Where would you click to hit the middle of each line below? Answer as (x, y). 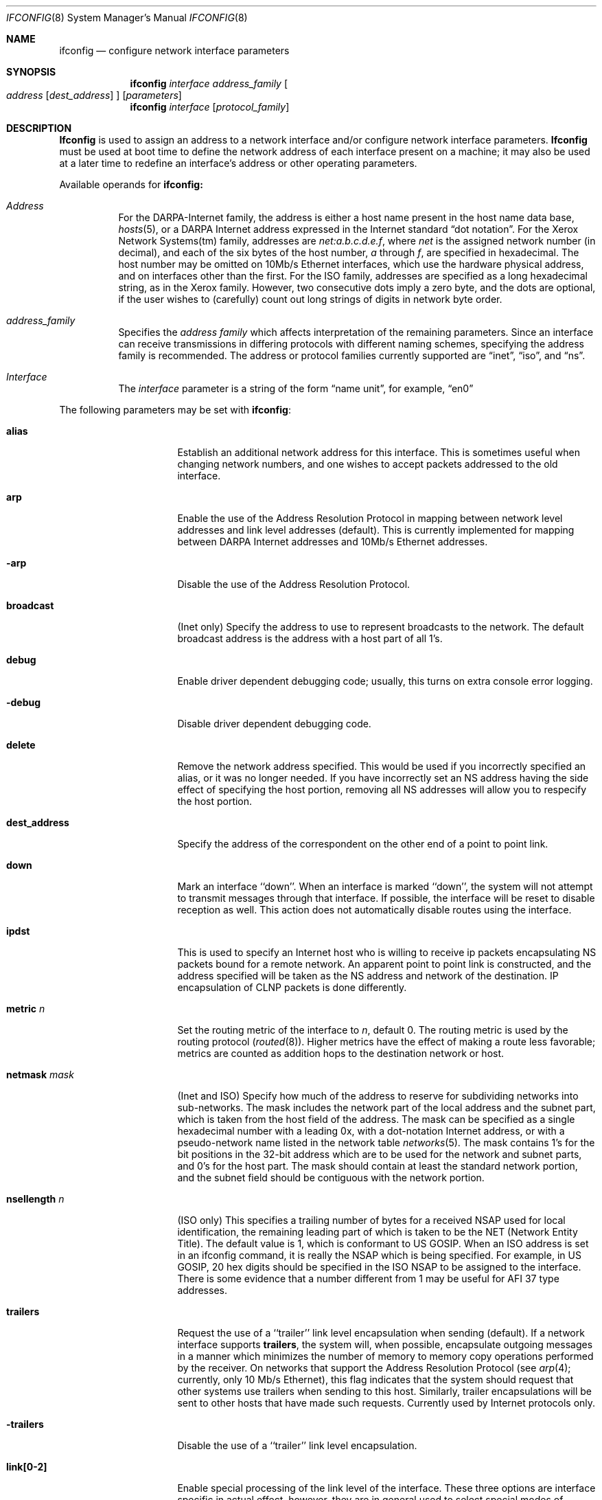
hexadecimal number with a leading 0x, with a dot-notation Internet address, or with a (371, 1131)
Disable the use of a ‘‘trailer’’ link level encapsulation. (297, 1445)
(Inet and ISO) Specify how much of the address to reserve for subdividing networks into (378, 1096)
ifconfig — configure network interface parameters (174, 50)
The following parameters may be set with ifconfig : (175, 410)
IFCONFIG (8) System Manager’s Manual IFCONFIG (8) (127, 18)
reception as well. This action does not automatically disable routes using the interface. (374, 910)
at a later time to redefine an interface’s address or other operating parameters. (238, 163)
